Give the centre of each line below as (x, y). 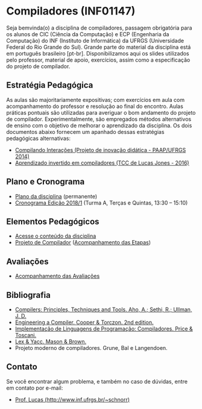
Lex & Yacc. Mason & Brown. (50, 341)
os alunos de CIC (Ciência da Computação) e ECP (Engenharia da (88, 34)
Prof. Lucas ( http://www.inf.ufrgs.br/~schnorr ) (72, 399)
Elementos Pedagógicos (53, 221)
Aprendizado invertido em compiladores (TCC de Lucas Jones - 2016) (102, 163)
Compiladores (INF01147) (71, 11)
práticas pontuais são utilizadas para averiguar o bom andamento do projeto (101, 112)
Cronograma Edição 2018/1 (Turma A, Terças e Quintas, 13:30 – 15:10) (101, 203)
